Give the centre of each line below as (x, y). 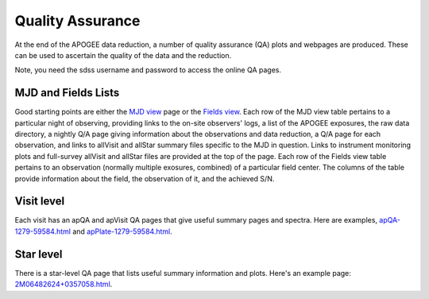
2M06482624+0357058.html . (64, 284)
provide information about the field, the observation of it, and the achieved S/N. (145, 178)
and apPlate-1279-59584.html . (122, 231)
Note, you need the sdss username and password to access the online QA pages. (148, 70)
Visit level (40, 202)
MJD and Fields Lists (67, 93)
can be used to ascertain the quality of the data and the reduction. (123, 55)
